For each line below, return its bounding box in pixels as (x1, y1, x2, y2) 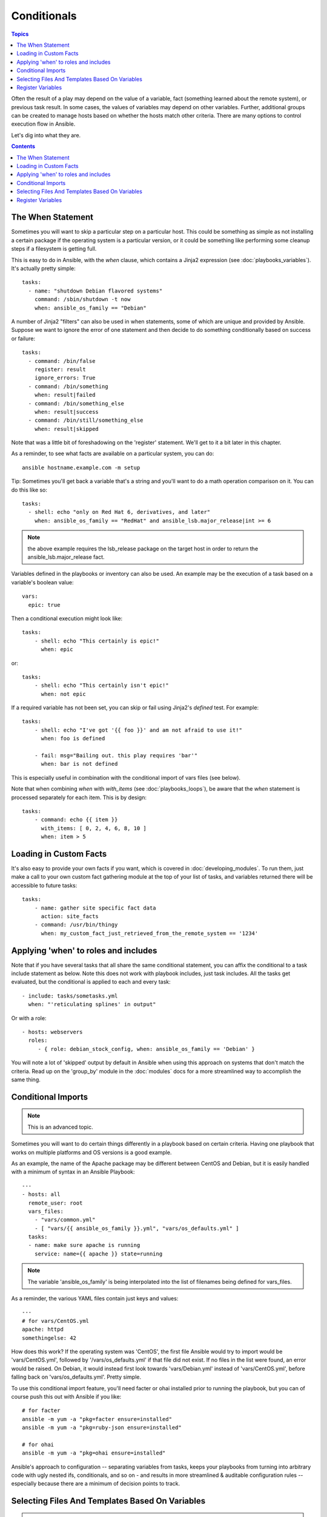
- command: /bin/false (28, 357, 96, 364)
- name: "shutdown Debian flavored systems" (28, 287, 163, 294)
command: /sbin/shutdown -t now (34, 296, 131, 303)
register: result (34, 366, 86, 373)
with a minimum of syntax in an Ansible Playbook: (11, 1168, 136, 1175)
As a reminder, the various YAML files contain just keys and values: (11, 1295, 179, 1302)
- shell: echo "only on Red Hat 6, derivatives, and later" (28, 508, 211, 516)
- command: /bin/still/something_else (28, 417, 144, 424)
